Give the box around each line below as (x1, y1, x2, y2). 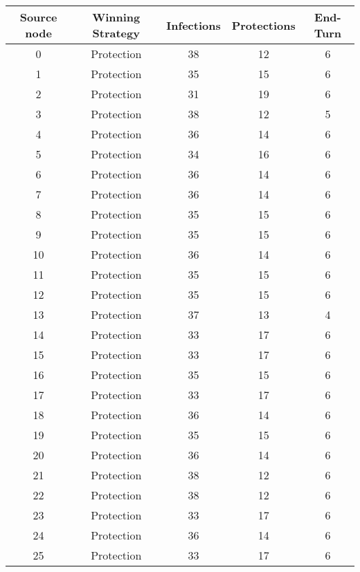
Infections (166, 17, 221, 33)
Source (19, 9, 57, 25)
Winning (92, 9, 141, 25)
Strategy (92, 25, 140, 41)
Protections (231, 17, 296, 33)
